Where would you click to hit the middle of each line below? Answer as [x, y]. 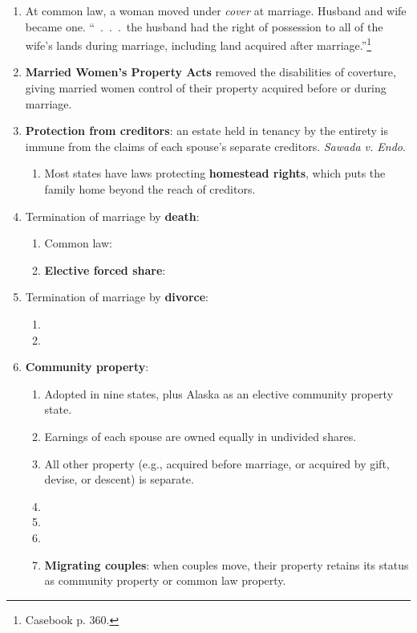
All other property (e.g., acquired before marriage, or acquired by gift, [217, 463]
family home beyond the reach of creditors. [150, 189]
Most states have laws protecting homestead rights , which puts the [215, 173]
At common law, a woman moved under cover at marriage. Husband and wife [216, 10]
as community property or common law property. [165, 580]
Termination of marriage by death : [112, 216]
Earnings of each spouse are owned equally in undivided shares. [200, 436]
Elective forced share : [105, 270]
